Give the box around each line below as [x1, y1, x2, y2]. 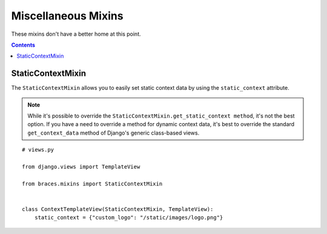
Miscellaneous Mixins [11, 9, 124, 22]
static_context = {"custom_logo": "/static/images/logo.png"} [34, 214, 223, 221]
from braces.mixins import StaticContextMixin [22, 180, 163, 187]
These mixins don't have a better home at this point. [11, 30, 141, 38]
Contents [11, 41, 36, 48]
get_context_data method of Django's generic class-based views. [27, 129, 200, 136]
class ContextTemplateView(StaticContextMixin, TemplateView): [22, 206, 214, 212]
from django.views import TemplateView [22, 163, 140, 170]
